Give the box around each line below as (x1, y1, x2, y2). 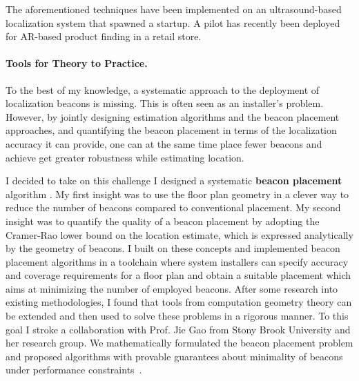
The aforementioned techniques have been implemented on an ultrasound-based (6, 2, 342, 16)
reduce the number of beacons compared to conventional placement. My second (6, 200, 341, 215)
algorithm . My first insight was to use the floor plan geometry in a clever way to (6, 186, 349, 201)
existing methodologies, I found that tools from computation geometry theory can (6, 295, 352, 309)
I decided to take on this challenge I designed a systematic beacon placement (6, 173, 342, 188)
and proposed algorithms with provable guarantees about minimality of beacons (6, 349, 343, 363)
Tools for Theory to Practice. (6, 56, 148, 70)
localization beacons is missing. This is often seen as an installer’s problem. (6, 96, 324, 110)
